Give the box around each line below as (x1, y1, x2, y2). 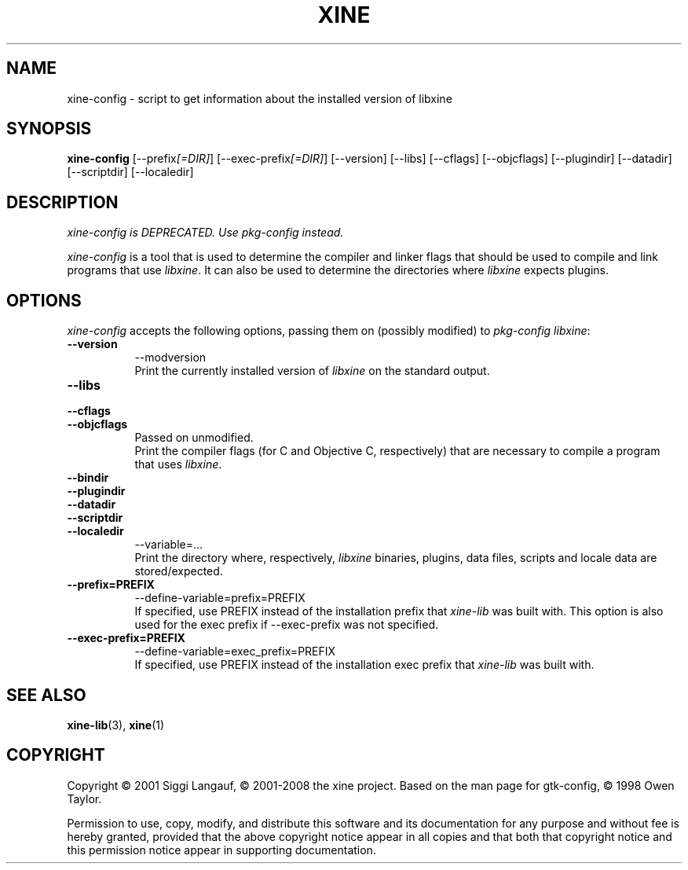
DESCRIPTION (6, 192, 119, 212)
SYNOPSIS (6, 119, 92, 139)
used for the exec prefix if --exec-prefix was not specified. (134, 618, 439, 632)
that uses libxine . (134, 457, 222, 472)
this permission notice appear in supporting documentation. (67, 842, 376, 857)
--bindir (67, 471, 109, 485)
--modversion (134, 351, 207, 365)
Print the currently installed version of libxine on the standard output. (134, 364, 490, 378)
